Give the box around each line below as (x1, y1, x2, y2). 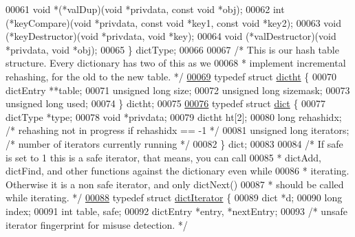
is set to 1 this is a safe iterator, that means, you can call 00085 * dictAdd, (6, 150, 322, 164)
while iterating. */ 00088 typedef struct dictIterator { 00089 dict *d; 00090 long (6, 190, 343, 205)
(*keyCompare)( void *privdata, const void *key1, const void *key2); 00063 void (6, 15, 342, 30)
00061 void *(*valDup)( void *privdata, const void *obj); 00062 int (6, 2, 285, 16)
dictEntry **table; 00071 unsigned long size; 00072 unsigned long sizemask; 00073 (6, 82, 350, 97)
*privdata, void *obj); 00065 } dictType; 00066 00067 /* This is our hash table (6, 42, 339, 56)
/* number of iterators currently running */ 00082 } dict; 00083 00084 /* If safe (6, 136, 343, 150)
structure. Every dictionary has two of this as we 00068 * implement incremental (6, 56, 346, 70)
